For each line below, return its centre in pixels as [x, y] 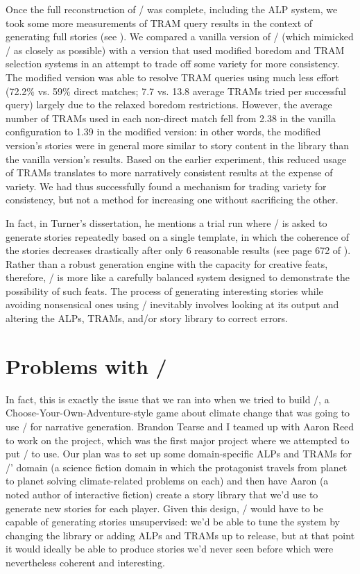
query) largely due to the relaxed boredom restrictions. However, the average [169, 104]
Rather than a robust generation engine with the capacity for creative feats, [167, 263]
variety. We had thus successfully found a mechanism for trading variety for [166, 186]
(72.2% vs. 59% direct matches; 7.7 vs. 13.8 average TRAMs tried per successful [176, 91]
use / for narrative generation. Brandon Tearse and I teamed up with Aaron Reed [180, 426]
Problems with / [86, 365]
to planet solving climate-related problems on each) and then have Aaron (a [167, 481]
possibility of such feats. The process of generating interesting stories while [164, 290]
